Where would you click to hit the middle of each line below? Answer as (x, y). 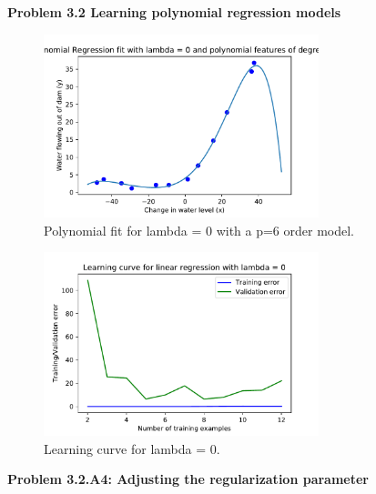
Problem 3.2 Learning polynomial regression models (174, 12)
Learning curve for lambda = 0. (132, 448)
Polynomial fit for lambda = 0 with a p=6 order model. (199, 230)
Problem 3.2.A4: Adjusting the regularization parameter (188, 479)
